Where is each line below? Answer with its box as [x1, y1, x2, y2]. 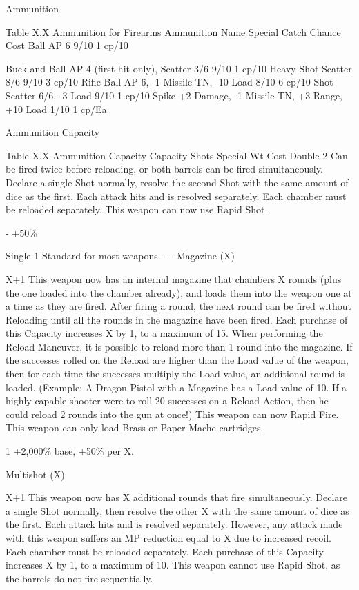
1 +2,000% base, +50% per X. [6, 444, 134, 458]
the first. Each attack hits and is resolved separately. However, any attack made [6, 517, 343, 531]
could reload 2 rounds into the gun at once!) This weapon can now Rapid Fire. [6, 406, 339, 421]
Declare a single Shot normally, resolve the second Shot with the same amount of [6, 175, 349, 189]
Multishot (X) [6, 466, 65, 481]
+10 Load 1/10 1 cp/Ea [6, 101, 107, 116]
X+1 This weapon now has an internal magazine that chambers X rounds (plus [6, 271, 342, 286]
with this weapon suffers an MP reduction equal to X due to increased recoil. [6, 531, 331, 544]
